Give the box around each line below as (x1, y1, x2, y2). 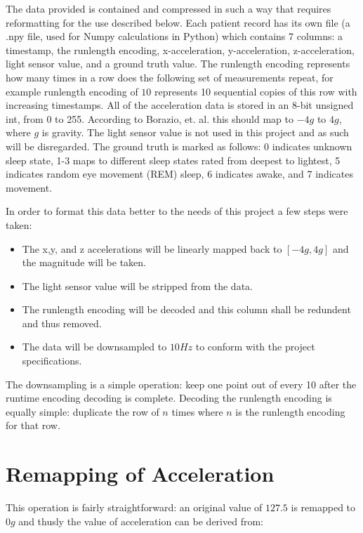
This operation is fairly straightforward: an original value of (6, 500, 263, 515)
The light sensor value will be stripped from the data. (22, 278, 253, 293)
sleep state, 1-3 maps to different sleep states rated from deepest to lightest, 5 (6, 152, 341, 167)
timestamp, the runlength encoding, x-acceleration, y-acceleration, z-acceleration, (6, 42, 355, 57)
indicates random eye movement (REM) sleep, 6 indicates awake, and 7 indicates (6, 166, 353, 181)
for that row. (6, 418, 60, 433)
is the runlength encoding (235, 404, 345, 419)
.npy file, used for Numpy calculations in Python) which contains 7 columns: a (6, 29, 343, 44)
